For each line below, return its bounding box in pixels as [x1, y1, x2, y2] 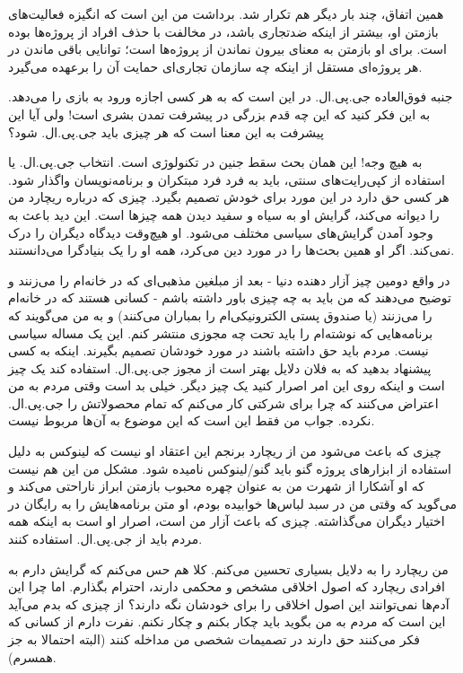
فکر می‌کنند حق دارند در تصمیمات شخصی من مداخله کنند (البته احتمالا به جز [8, 630, 420, 648]
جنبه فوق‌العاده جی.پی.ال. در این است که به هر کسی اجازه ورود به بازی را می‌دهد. [8, 87, 453, 106]
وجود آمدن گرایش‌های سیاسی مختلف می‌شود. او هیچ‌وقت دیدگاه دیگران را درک [8, 223, 433, 241]
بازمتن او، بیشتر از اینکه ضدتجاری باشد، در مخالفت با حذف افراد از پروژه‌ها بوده [8, 22, 439, 40]
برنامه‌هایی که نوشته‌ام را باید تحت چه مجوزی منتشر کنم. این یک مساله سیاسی [8, 323, 433, 342]
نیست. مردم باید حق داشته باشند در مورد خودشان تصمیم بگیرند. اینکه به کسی [8, 341, 429, 360]
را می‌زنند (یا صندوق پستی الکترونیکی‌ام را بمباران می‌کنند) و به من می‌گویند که [8, 305, 432, 324]
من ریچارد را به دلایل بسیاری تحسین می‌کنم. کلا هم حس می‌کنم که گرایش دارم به [8, 559, 449, 578]
